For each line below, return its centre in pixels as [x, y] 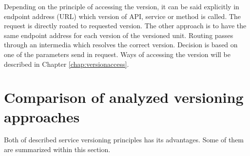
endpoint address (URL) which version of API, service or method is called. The [123, 16]
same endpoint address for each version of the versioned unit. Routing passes [119, 35]
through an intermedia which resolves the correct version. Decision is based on [121, 45]
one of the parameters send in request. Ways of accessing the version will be [117, 54]
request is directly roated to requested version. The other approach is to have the [125, 26]
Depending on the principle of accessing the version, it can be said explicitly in [122, 6]
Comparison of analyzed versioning [124, 97]
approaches [42, 116]
